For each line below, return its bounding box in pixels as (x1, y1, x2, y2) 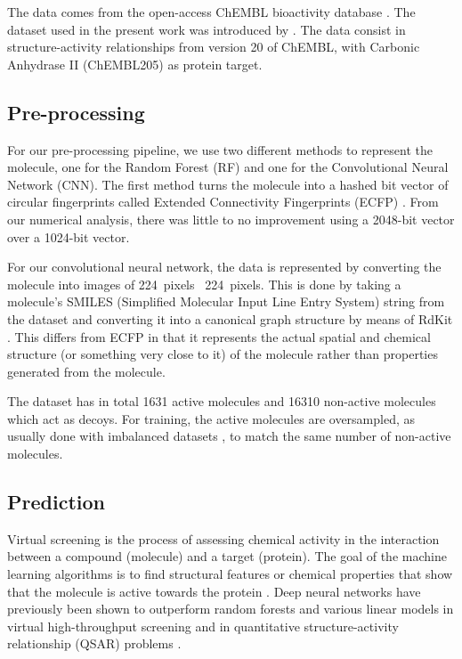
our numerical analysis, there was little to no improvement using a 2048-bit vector (7, 209, 455, 228)
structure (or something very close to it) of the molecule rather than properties (7, 345, 438, 363)
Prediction (7, 488, 105, 516)
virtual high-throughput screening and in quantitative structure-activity (7, 616, 399, 635)
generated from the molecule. (7, 362, 166, 380)
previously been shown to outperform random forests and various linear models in (7, 599, 454, 618)
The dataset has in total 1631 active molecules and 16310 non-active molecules (7, 392, 436, 411)
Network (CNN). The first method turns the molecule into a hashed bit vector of (7, 175, 449, 193)
